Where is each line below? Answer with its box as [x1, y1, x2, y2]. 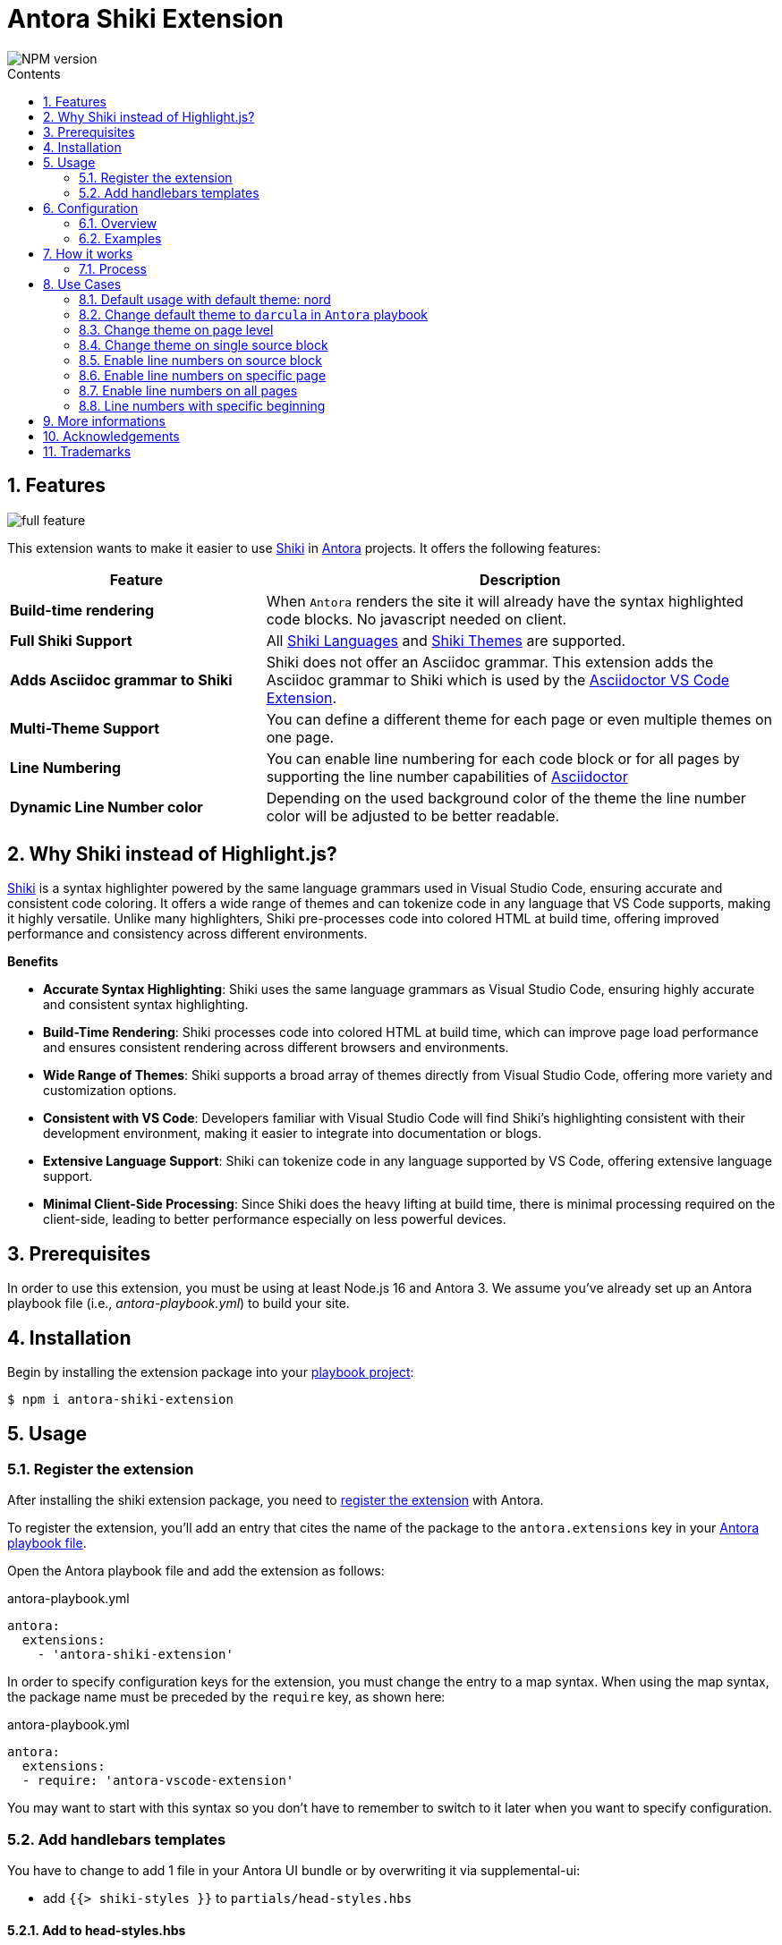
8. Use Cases [43, 276, 122, 292]
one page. [266, 727, 335, 746]
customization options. [43, 1083, 177, 1099]
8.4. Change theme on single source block [79, 336, 328, 352]
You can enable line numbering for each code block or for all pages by [266, 749, 740, 768]
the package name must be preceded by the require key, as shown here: [7, 1689, 446, 1705]
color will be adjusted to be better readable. [266, 806, 560, 825]
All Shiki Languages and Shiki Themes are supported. [266, 631, 626, 650]
